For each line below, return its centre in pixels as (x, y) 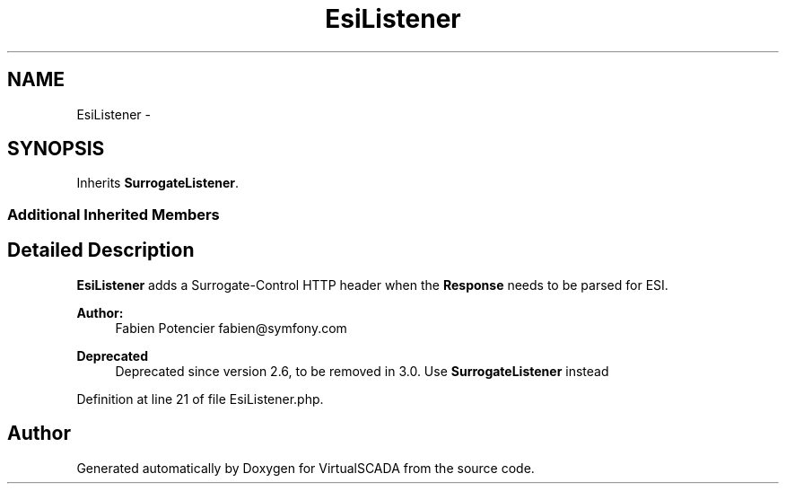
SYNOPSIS (56, 149)
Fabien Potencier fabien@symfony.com (231, 328)
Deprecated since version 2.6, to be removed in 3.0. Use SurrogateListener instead (362, 371)
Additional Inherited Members (114, 214)
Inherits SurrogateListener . (158, 183)
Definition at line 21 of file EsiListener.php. (200, 399)
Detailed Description (101, 250)
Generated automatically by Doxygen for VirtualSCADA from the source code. (306, 468)
